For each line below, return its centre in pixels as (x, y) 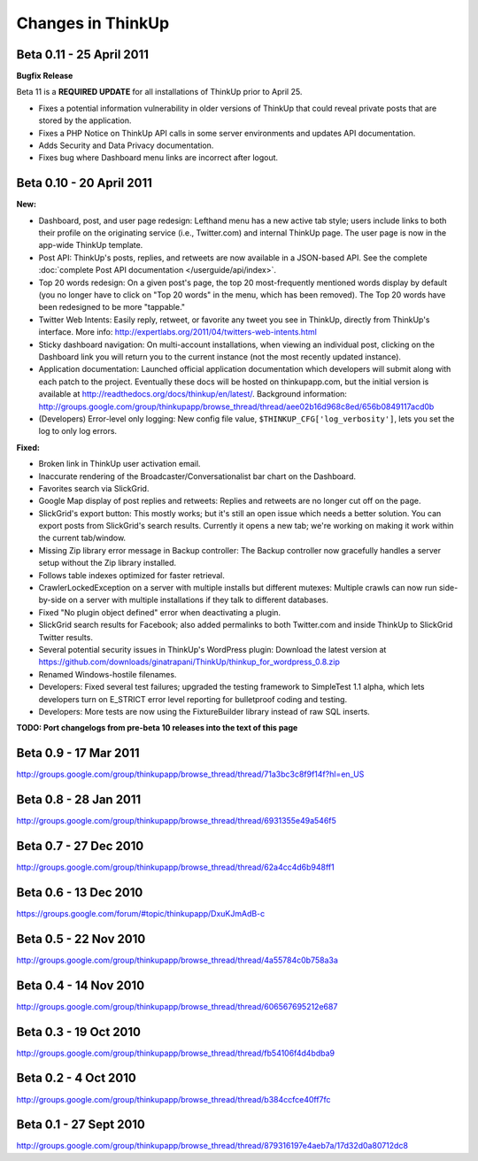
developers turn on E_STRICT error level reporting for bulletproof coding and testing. (193, 699)
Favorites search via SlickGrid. (94, 488)
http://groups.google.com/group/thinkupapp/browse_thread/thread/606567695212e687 (177, 1006)
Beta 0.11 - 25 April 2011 (83, 54)
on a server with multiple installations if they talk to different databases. (198, 600)
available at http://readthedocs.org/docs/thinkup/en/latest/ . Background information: (193, 394)
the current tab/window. (82, 538)
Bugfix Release (45, 76)
